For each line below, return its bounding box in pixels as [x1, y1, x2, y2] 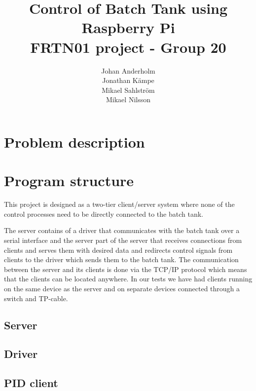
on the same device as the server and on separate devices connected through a [4, 283, 240, 293]
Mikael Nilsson [106, 94, 150, 105]
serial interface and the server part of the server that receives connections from [4, 235, 242, 245]
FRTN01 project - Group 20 [30, 37, 226, 57]
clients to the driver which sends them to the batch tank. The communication [4, 254, 239, 265]
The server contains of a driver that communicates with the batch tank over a [4, 225, 240, 235]
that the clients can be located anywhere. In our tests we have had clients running [4, 274, 253, 284]
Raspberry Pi [81, 17, 175, 38]
